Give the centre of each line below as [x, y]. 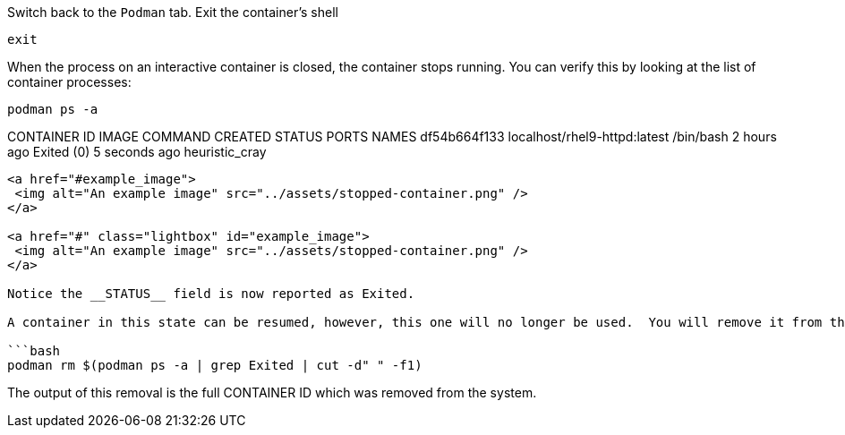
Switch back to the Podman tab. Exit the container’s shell [173, 12]
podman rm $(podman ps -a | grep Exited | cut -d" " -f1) [215, 365]
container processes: [69, 82]
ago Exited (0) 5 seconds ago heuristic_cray [137, 152]
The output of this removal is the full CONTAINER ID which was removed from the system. [272, 392]
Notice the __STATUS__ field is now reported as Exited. [211, 294]
